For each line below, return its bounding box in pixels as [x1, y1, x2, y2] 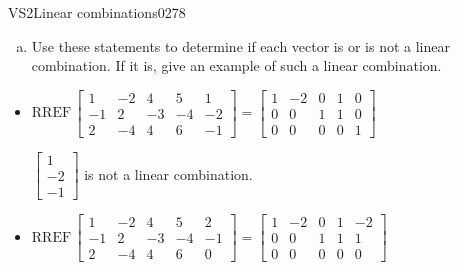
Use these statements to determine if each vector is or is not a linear [31, 35, 450, 56]
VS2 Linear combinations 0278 [8, 2, 186, 22]
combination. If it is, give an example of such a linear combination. [31, 55, 442, 76]
